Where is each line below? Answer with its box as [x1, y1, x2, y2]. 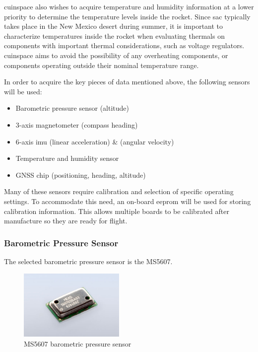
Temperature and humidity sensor [15, 153, 119, 163]
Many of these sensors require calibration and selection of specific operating [4, 186, 234, 197]
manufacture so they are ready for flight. [4, 215, 128, 226]
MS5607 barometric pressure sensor [24, 338, 131, 349]
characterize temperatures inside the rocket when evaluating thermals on [4, 30, 225, 41]
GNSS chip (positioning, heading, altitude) [15, 169, 146, 180]
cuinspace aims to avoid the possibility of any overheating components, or [4, 50, 228, 60]
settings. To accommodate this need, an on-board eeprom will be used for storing [4, 196, 251, 206]
